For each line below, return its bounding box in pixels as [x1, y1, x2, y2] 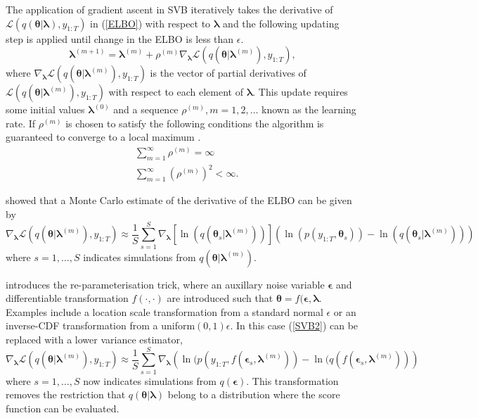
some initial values [6, 102, 85, 117]
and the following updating [223, 15, 340, 30]
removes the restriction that [6, 387, 126, 402]
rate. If [6, 115, 36, 130]
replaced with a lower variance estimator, [6, 332, 183, 347]
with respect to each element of [108, 84, 243, 99]
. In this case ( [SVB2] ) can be [230, 318, 358, 333]
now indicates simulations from [83, 373, 217, 388]
